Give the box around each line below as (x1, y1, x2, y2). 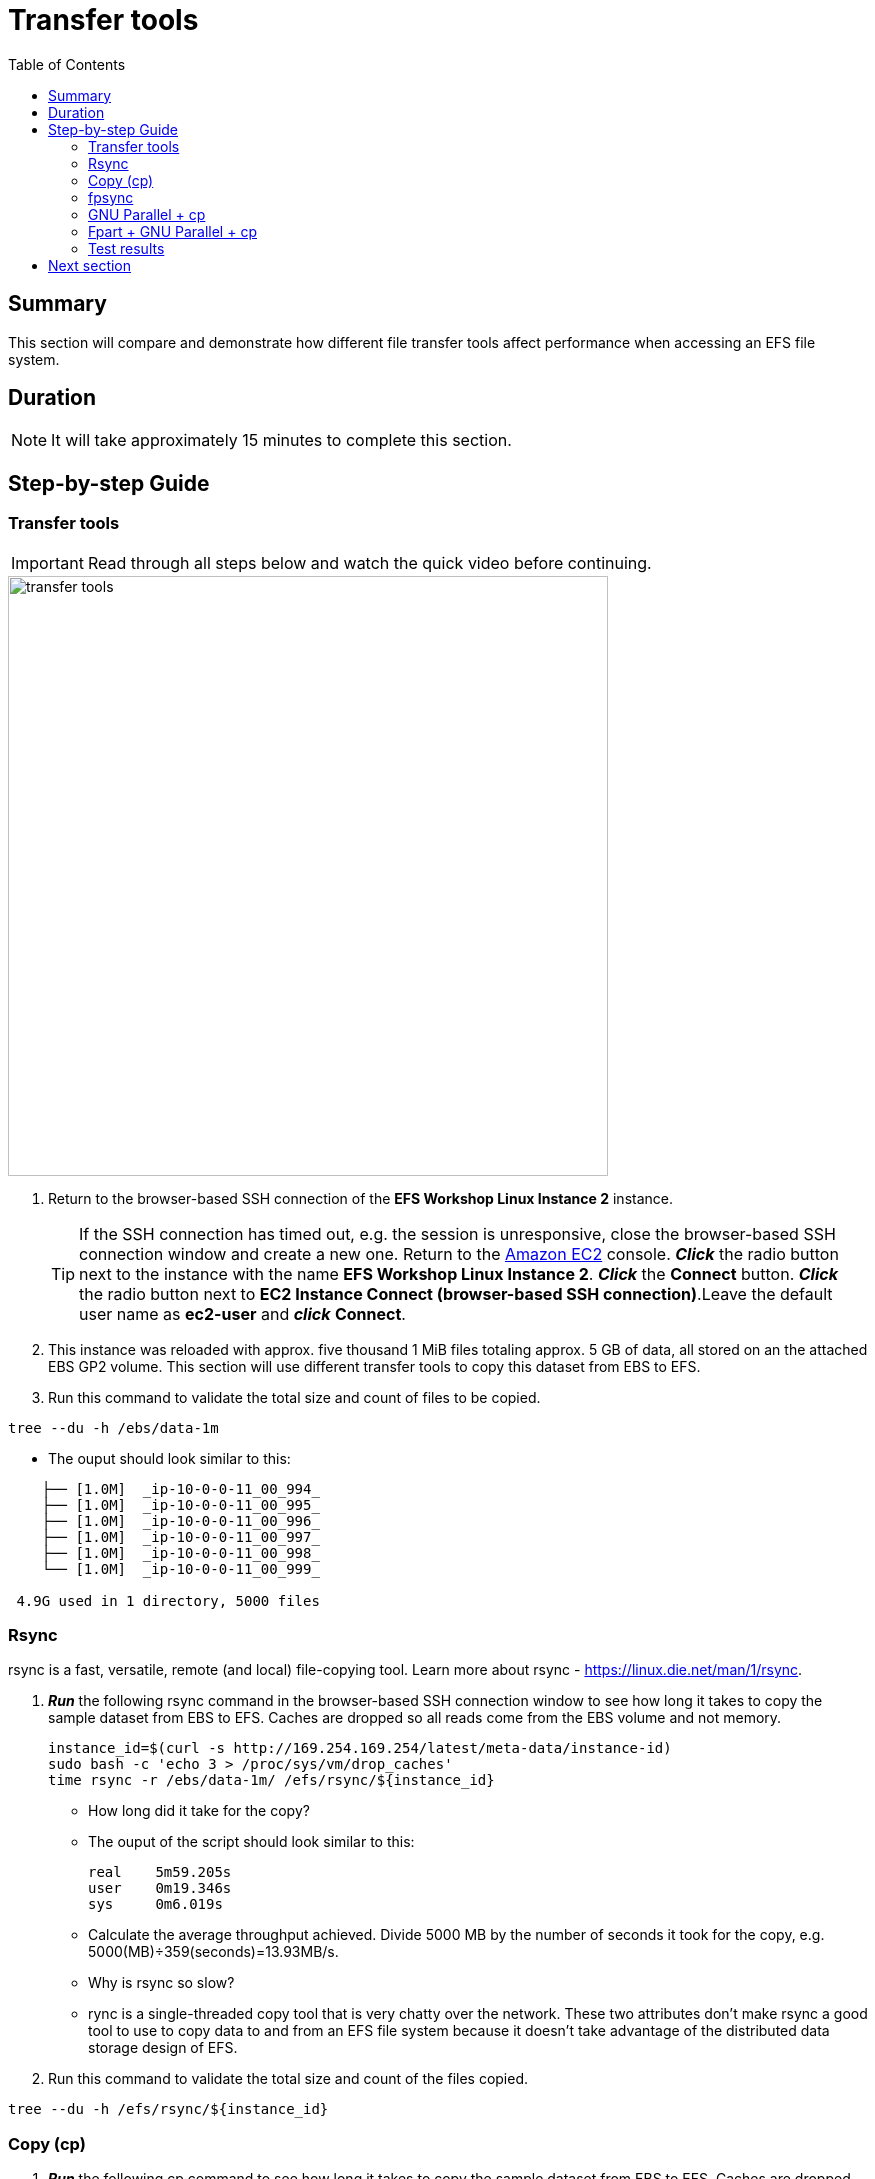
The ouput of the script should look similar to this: (88, 1833, 415, 1851)
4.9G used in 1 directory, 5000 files (16, 1592, 320, 1609)
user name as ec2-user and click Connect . (79, 1303, 406, 1324)
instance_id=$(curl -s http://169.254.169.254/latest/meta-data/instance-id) (48, 1740, 672, 1757)
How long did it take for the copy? (88, 1802, 310, 1820)
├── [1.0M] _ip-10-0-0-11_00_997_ (41, 1528, 320, 1545)
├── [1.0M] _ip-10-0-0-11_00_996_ (41, 1512, 320, 1529)
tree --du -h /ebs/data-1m (8, 1419, 219, 1436)
